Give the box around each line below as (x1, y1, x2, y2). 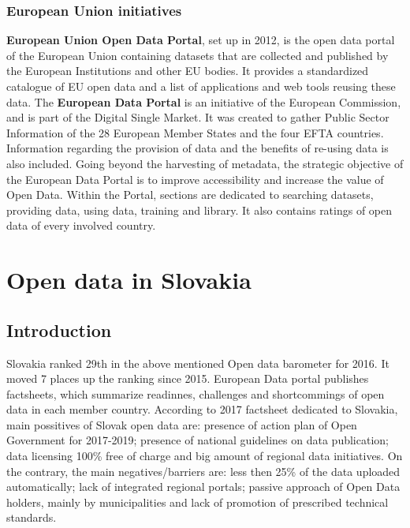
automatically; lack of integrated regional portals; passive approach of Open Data (6, 478, 401, 495)
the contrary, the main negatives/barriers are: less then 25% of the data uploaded (6, 462, 401, 479)
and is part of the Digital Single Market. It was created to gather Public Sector (6, 109, 389, 125)
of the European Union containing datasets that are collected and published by (6, 47, 389, 63)
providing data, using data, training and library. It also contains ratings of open (6, 201, 393, 218)
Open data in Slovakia (6, 264, 252, 296)
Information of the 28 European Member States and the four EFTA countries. (6, 124, 384, 140)
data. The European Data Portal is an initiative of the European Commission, (6, 93, 401, 110)
